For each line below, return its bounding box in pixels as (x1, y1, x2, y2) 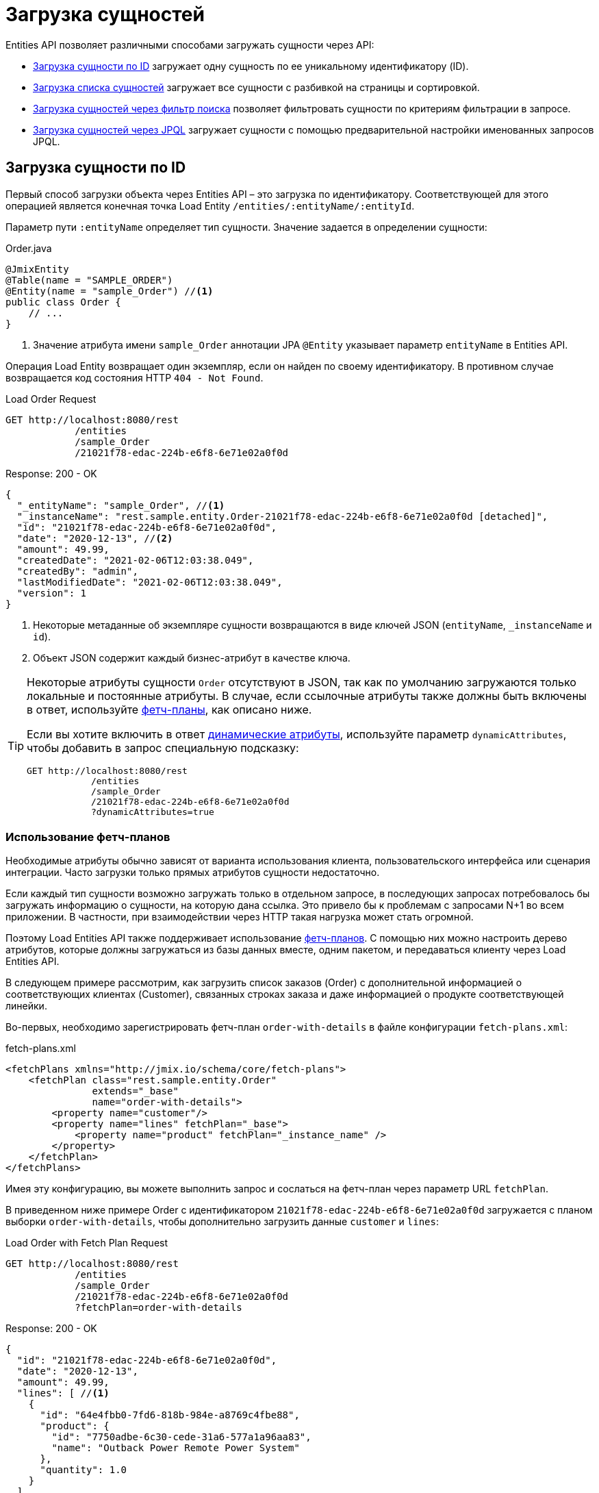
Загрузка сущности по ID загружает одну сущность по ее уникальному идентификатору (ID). (33, 60, 469, 72)
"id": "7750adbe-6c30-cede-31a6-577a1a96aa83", (51, 1431, 311, 1443)
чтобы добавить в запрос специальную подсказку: (27, 740, 299, 755)
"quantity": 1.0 (40, 1464, 127, 1476)
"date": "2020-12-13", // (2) (16, 532, 173, 544)
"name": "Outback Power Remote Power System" (51, 1442, 300, 1454)
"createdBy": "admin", (16, 565, 138, 577)
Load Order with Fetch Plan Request (5, 1237, 168, 1249)
